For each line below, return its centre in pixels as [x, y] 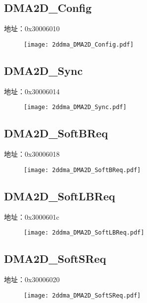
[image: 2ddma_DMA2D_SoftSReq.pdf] [82, 295]
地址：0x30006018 [32, 154]
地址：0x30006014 [32, 91]
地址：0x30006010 [32, 29]
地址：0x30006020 [32, 279]
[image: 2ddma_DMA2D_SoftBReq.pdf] [82, 170]
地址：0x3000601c [32, 216]
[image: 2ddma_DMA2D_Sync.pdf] [75, 107]
